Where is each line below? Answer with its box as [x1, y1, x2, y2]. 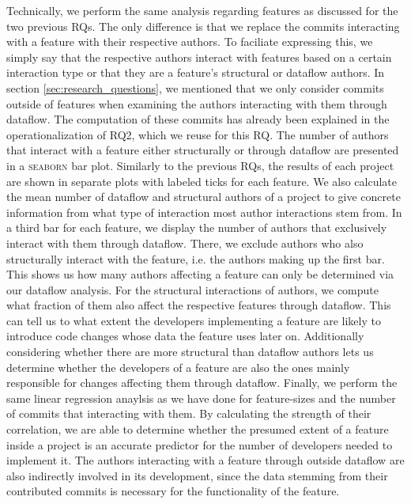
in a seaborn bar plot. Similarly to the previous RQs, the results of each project [6, 157, 394, 173]
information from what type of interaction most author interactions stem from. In [6, 203, 402, 220]
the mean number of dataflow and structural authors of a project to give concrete [6, 188, 401, 205]
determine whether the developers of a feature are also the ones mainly [6, 358, 350, 375]
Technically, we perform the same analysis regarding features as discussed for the [6, 2, 398, 18]
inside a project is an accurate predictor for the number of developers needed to [6, 436, 393, 453]
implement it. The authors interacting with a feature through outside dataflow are [6, 452, 405, 468]
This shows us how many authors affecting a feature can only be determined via [6, 266, 394, 282]
